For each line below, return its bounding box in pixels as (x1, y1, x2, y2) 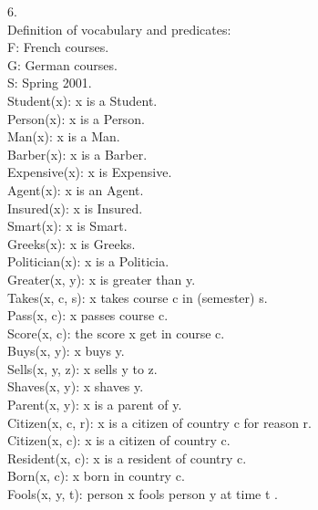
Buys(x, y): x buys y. (7, 341, 125, 360)
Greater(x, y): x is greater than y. (7, 269, 196, 288)
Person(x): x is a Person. (7, 109, 145, 128)
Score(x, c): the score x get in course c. (7, 323, 225, 342)
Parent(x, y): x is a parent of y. (7, 395, 182, 414)
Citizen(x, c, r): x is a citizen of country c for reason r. (7, 412, 312, 432)
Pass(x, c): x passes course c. (7, 306, 169, 325)
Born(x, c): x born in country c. (7, 466, 185, 485)
